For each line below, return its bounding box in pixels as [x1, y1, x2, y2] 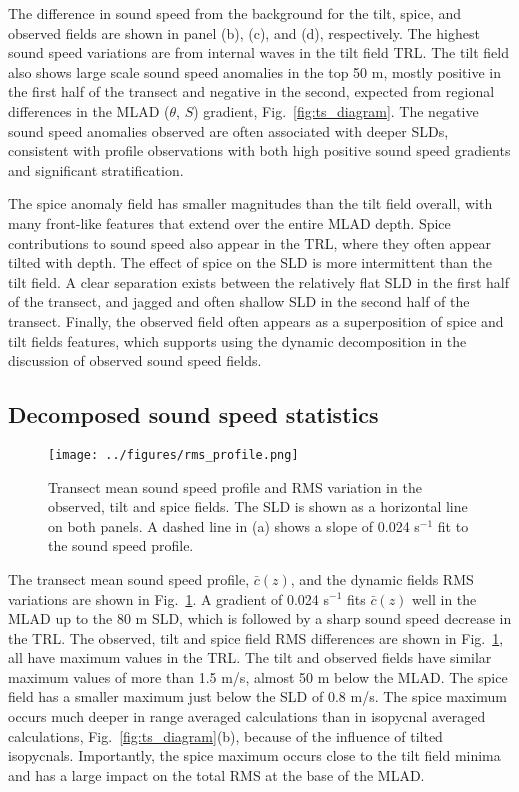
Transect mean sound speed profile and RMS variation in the [48, 476, 422, 497]
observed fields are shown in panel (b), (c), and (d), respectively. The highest [8, 22, 480, 43]
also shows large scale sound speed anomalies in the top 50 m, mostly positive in [8, 61, 502, 82]
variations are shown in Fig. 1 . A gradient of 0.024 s [8, 588, 330, 609]
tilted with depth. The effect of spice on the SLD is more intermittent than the [8, 252, 492, 273]
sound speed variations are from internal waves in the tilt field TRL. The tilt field [8, 42, 509, 63]
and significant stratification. [8, 159, 184, 180]
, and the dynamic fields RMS [290, 568, 474, 589]
